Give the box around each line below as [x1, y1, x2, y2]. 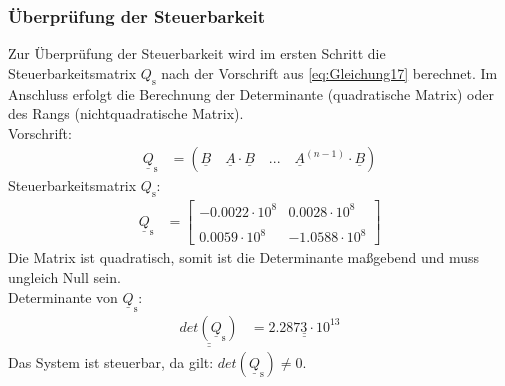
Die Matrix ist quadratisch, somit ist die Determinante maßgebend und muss [8, 247, 480, 268]
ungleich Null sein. [8, 266, 121, 287]
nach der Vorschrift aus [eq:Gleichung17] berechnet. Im [161, 62, 498, 83]
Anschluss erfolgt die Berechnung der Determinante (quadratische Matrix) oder [8, 83, 494, 104]
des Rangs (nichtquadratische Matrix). [8, 103, 244, 124]
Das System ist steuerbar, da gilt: [8, 352, 214, 373]
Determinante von [8, 286, 118, 307]
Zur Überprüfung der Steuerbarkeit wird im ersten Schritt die [8, 43, 386, 64]
